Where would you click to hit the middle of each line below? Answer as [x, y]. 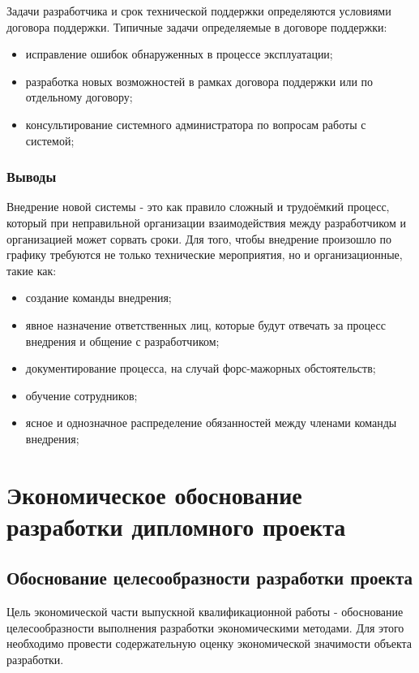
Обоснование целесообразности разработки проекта [210, 578]
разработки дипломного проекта [176, 526]
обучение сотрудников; [81, 395]
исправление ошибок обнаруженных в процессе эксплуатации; [179, 54]
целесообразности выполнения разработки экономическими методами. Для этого [205, 627]
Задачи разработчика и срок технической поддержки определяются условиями [199, 11]
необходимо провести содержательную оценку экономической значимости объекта [209, 643]
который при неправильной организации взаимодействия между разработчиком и [206, 222]
